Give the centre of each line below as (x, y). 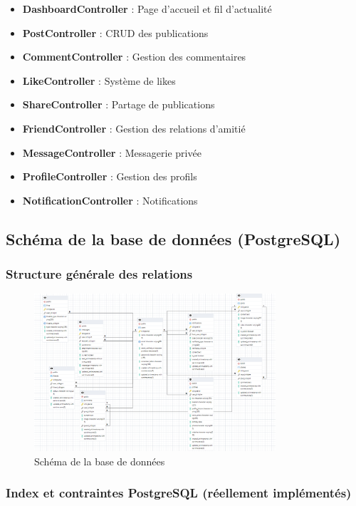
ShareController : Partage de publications (119, 104)
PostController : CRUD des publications (115, 32)
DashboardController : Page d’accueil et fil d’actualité (147, 9)
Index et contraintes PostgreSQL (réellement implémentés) (179, 493)
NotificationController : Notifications (110, 200)
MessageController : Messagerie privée (112, 152)
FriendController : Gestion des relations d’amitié (134, 128)
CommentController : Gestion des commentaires (134, 57)
